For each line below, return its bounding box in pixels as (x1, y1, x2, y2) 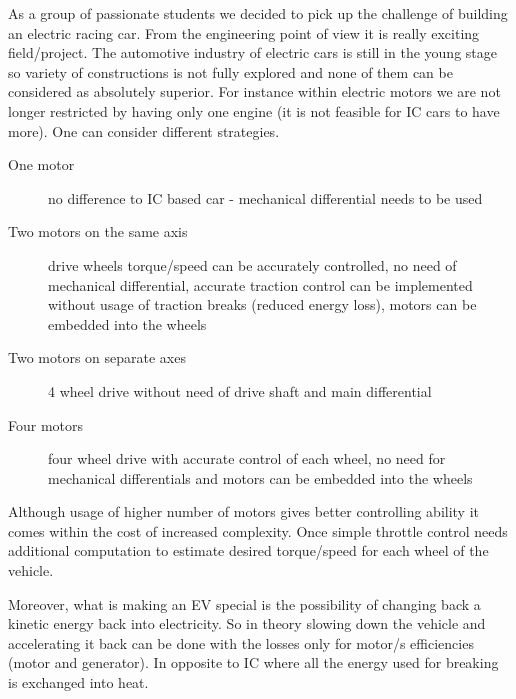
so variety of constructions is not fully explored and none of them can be (8, 61, 453, 82)
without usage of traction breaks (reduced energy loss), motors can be (48, 294, 477, 315)
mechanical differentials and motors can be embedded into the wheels (48, 467, 473, 488)
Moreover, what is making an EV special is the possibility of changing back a (8, 593, 481, 614)
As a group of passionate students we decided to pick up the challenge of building (8, 3, 508, 23)
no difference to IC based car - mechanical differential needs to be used (48, 187, 483, 208)
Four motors (8, 414, 84, 435)
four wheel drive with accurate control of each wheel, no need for (48, 448, 446, 469)
